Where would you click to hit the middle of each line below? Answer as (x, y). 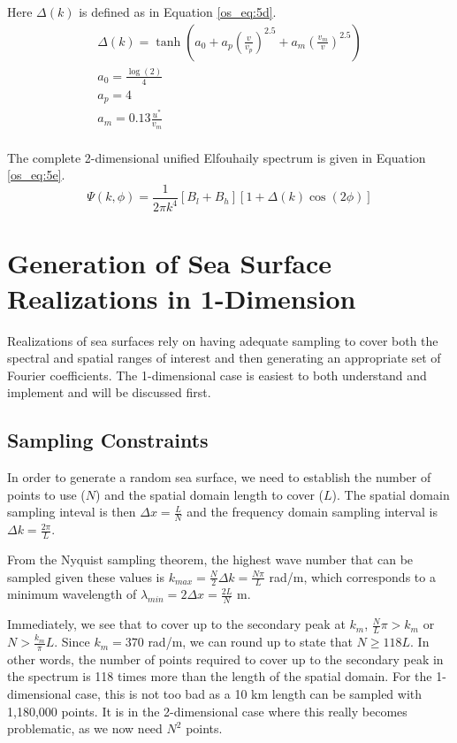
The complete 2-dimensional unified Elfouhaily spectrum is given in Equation (217, 157)
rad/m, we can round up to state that (250, 642)
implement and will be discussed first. (109, 392)
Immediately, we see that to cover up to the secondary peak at (176, 624)
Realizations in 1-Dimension (182, 298)
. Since (72, 642)
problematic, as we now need (85, 728)
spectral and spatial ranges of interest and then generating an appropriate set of (224, 358)
